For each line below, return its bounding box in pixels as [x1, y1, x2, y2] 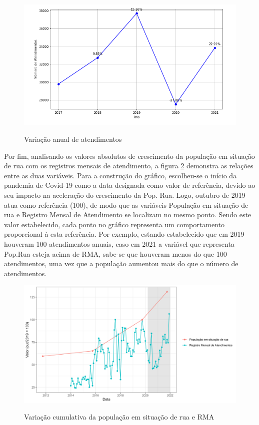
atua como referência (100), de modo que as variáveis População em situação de [4, 199, 248, 210]
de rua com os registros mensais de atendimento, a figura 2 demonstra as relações [4, 160, 253, 171]
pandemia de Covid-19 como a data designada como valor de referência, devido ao [4, 180, 255, 190]
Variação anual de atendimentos [24, 134, 122, 144]
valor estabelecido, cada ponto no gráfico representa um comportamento [4, 219, 224, 229]
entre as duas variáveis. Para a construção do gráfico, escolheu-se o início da [4, 170, 237, 180]
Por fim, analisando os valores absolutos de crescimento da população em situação [4, 150, 255, 161]
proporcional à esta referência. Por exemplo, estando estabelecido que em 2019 [4, 229, 244, 239]
